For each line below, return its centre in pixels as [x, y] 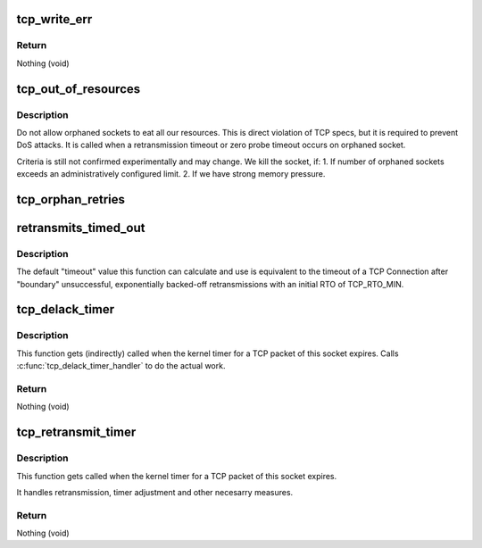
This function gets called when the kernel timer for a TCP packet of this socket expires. [177, 476]
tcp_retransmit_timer [76, 432]
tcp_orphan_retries [71, 199]
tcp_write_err [54, 19]
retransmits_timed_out [81, 228]
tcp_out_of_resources [79, 89]
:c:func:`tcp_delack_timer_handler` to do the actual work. [121, 366]
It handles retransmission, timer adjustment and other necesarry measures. [155, 492]
